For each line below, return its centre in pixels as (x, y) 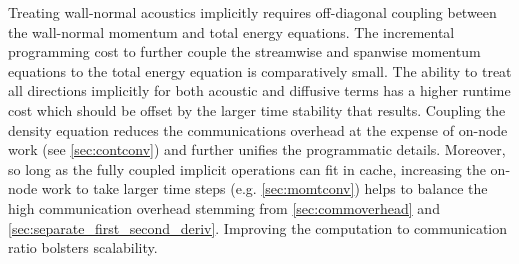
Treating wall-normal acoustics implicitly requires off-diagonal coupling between (252, 12)
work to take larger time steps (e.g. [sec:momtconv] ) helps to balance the (264, 188)
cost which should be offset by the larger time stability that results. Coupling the (257, 109)
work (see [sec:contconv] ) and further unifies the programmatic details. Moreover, (257, 149)
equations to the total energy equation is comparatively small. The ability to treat (260, 70)
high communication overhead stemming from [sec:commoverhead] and (224, 207)
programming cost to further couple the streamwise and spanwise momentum (244, 51)
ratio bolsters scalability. (83, 247)
